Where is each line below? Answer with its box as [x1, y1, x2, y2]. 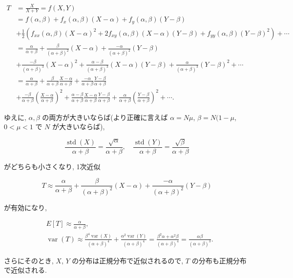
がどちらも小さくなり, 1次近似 [4, 161, 101, 171]
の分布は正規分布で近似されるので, [72, 255, 184, 265]
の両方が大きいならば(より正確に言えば [42, 112, 168, 122]
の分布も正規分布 [191, 255, 247, 265]
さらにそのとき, [4, 255, 54, 265]
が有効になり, [4, 202, 47, 212]
